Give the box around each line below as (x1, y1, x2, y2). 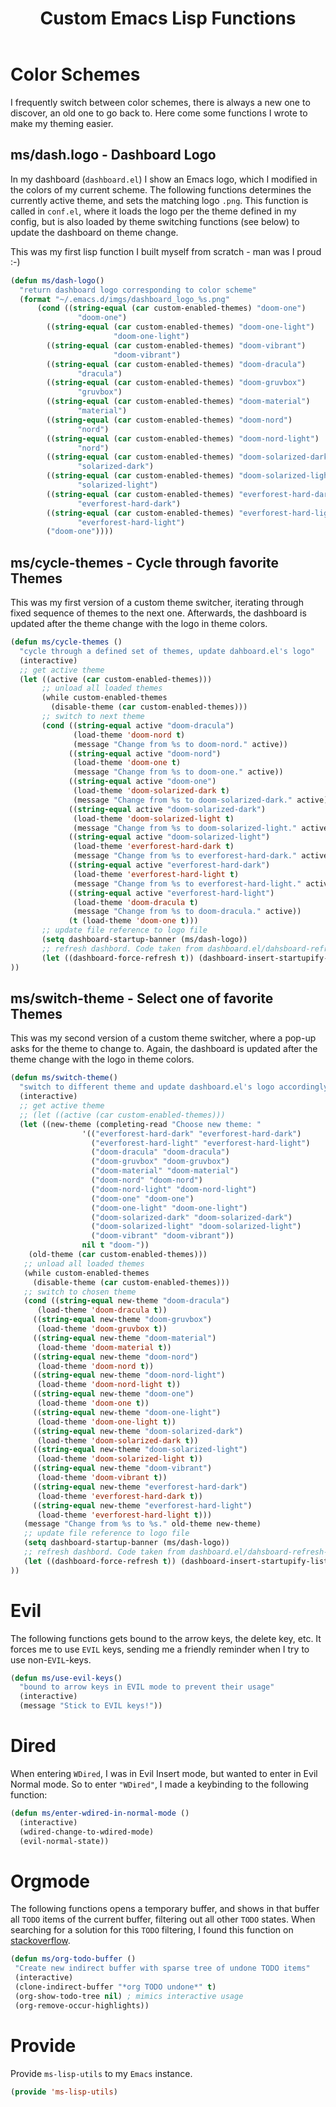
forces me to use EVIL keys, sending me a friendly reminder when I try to (10, 1643, 310, 1655)
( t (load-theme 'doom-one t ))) (68, 916, 199, 926)
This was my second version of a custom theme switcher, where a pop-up (10, 1032, 317, 1044)
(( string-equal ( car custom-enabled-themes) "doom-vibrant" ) (46, 340, 307, 351)
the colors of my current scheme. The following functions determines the (10, 183, 312, 196)
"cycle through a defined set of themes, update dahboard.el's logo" (19, 646, 315, 656)
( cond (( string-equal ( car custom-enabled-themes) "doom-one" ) (36, 303, 307, 314)
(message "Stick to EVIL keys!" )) (19, 1701, 163, 1711)
